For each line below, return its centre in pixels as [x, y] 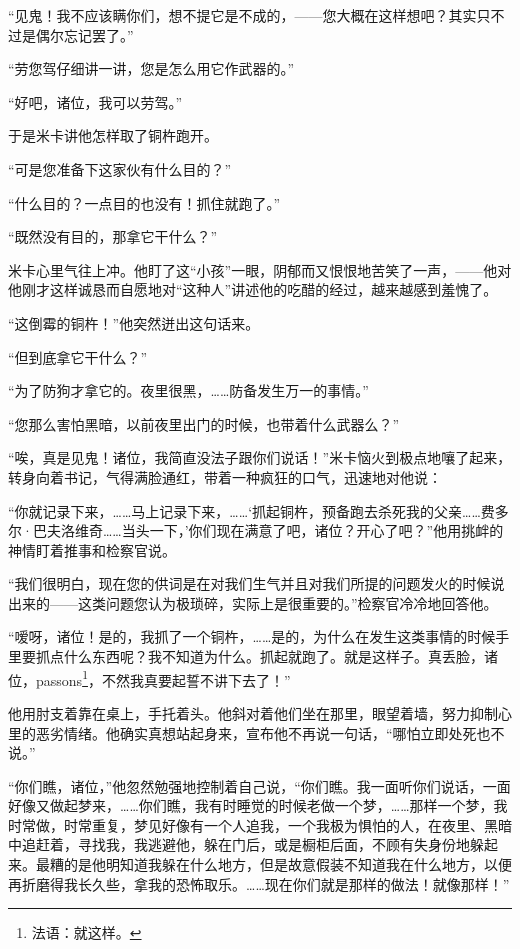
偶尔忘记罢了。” [84, 34]
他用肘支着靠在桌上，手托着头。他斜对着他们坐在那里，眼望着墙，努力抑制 [253, 712]
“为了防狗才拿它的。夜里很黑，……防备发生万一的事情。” [188, 390]
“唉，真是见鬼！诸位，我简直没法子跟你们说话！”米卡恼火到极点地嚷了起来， [260, 457]
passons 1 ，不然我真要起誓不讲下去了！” [163, 678]
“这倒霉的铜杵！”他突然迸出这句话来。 [134, 322]
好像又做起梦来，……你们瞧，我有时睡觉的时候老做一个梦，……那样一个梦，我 [258, 805]
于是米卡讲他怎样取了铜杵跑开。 [113, 135]
